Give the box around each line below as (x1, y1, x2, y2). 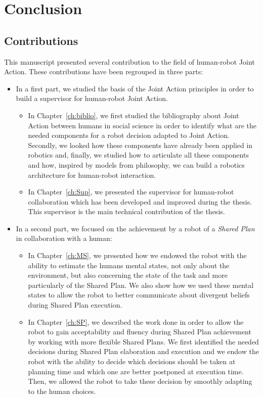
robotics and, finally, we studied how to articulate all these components (28, 150, 249, 160)
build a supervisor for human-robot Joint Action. (16, 93, 168, 104)
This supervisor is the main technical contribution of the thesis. (28, 206, 225, 217)
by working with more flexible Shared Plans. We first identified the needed (28, 336, 259, 346)
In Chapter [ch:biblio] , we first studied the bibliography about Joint (28, 110, 239, 120)
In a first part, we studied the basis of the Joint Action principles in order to (16, 83, 254, 93)
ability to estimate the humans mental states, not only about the (28, 260, 230, 270)
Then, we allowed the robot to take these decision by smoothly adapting (28, 376, 252, 386)
